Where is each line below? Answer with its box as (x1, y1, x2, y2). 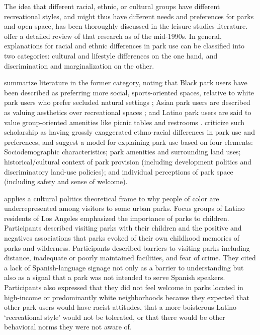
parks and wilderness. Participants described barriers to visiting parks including (4, 242, 250, 253)
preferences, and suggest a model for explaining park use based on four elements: (4, 136, 253, 147)
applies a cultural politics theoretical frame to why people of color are (4, 193, 219, 203)
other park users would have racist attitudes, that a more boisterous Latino (4, 302, 237, 312)
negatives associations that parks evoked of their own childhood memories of (4, 233, 240, 243)
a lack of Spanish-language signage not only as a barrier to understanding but (4, 262, 244, 272)
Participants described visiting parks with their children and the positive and (4, 222, 242, 233)
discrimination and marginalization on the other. (4, 60, 154, 71)
